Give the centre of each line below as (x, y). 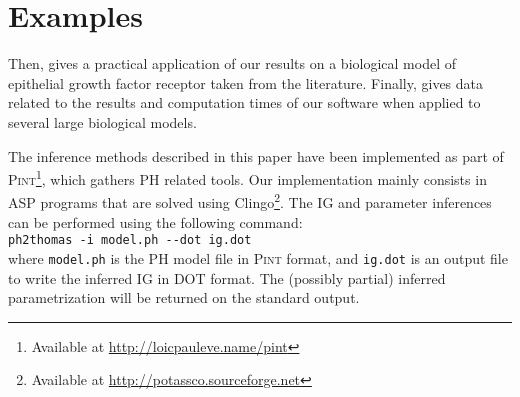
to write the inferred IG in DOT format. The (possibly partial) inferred (227, 277)
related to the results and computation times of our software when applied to (244, 102)
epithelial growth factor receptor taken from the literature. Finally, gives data (246, 82)
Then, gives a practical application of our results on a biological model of (232, 63)
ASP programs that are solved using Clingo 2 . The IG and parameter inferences (250, 200)
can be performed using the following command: (155, 221)
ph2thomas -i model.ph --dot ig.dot (130, 240)
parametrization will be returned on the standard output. (184, 297)
